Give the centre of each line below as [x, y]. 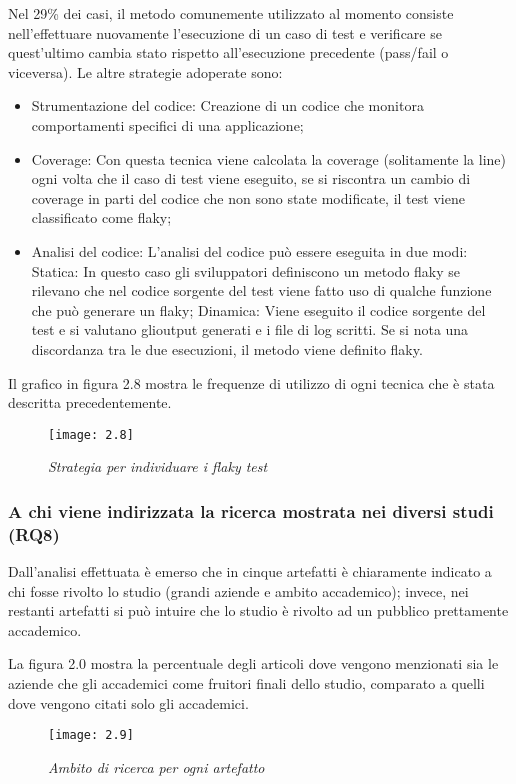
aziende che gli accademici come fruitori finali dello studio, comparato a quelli [246, 683]
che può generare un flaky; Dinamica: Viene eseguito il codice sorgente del [258, 309]
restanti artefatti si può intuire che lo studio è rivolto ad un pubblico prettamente [258, 610]
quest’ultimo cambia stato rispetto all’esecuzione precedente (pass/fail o [228, 52]
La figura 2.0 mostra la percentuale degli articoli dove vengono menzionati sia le [253, 663]
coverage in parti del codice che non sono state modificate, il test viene [248, 197]
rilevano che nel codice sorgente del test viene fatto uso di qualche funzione [261, 290]
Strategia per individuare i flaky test [158, 466]
